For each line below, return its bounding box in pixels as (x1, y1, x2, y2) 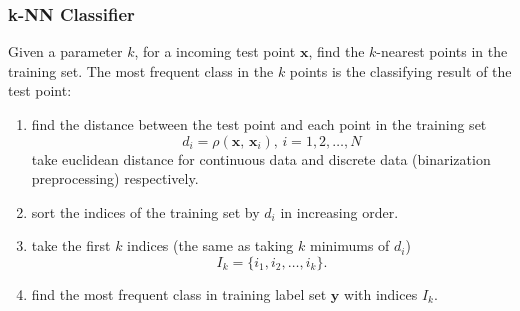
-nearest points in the (376, 41, 508, 62)
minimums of (309, 235, 390, 256)
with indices (344, 283, 418, 304)
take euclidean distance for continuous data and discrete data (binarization (31, 148, 491, 169)
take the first (31, 235, 111, 256)
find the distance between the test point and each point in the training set (31, 114, 487, 134)
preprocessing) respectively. (31, 168, 199, 189)
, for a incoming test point (134, 41, 296, 62)
